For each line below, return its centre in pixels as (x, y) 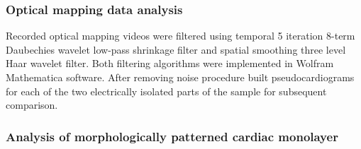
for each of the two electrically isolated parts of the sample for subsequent (166, 91)
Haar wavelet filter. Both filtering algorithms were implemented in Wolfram (170, 63)
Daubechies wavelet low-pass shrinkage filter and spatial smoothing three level (176, 49)
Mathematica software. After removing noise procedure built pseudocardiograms (180, 77)
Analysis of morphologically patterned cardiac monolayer (172, 136)
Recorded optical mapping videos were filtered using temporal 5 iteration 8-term (180, 36)
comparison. (32, 105)
